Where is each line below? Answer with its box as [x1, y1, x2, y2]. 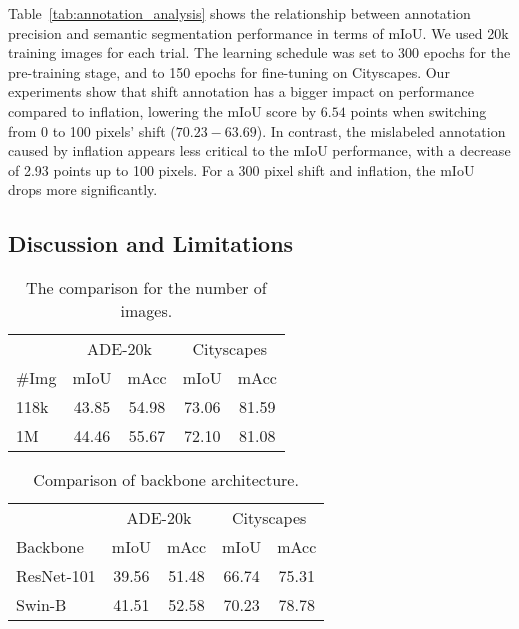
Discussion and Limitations [8, 228, 294, 259]
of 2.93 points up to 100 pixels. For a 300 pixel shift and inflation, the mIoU [8, 159, 475, 180]
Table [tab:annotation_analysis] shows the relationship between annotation [8, 3, 471, 23]
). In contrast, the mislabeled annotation [256, 120, 506, 141]
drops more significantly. [8, 179, 158, 200]
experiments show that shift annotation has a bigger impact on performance [8, 81, 474, 102]
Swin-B [16, 593, 67, 617]
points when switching [350, 100, 487, 121]
